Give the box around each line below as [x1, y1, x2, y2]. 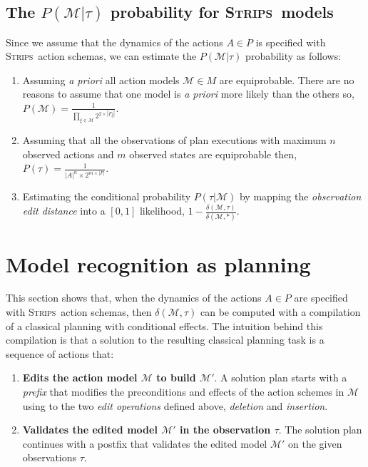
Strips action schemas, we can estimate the [6, 48, 197, 63]
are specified [294, 290, 348, 305]
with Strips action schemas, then [6, 304, 152, 319]
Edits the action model [22, 370, 138, 385]
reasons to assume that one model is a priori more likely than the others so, [22, 86, 354, 101]
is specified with [255, 34, 326, 49]
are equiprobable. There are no [219, 72, 354, 87]
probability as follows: [245, 48, 342, 63]
